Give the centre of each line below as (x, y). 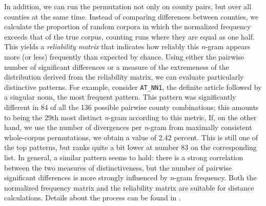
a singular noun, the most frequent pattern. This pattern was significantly (120, 97)
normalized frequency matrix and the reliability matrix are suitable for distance (129, 187)
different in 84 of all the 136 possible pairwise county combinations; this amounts (131, 107)
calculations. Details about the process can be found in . (93, 198)
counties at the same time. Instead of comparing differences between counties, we (131, 16)
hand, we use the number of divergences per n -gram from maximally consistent (128, 127)
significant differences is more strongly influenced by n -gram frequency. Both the (130, 177)
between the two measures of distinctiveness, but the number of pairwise (118, 167)
